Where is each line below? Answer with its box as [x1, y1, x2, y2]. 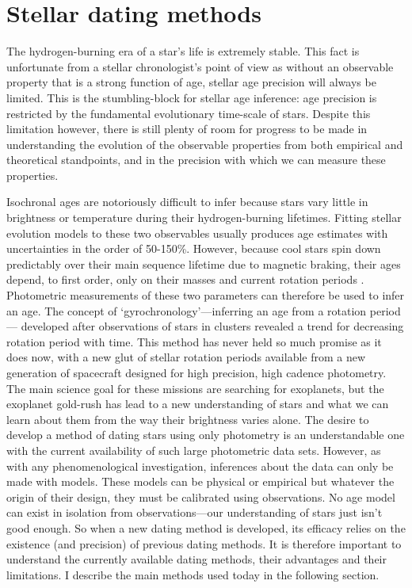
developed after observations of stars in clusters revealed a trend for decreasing [21, 318, 404, 334]
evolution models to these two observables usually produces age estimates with [6, 224, 388, 241]
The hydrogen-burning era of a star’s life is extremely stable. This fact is [6, 43, 360, 59]
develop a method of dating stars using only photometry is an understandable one [6, 426, 405, 443]
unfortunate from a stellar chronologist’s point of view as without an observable [6, 58, 394, 74]
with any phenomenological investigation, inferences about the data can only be [6, 457, 394, 474]
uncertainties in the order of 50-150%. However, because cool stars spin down [6, 240, 381, 257]
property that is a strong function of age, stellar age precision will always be [6, 74, 376, 90]
